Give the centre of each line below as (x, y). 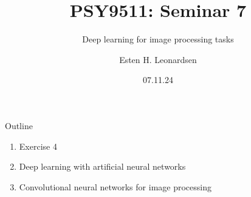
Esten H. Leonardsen (158, 59)
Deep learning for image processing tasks (158, 39)
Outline (19, 125)
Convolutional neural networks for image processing (115, 186)
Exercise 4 (38, 146)
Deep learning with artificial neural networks (102, 166)
